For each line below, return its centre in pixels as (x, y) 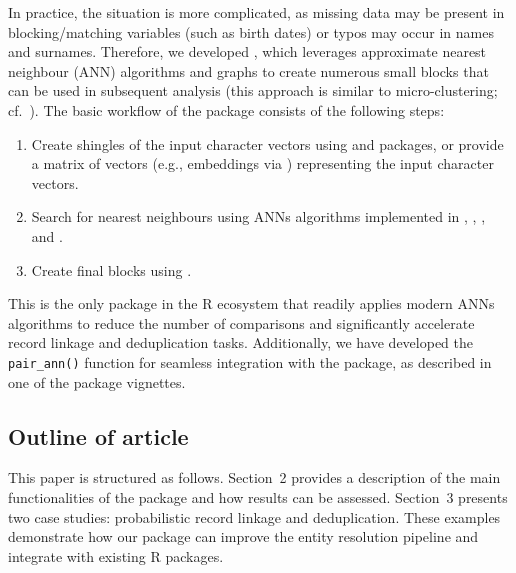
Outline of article (98, 435)
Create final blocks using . (111, 269)
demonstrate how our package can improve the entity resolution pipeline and (243, 536)
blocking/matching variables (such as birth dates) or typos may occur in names (251, 31)
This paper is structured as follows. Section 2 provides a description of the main (254, 477)
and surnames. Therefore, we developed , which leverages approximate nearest (247, 51)
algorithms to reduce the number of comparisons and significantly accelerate (241, 322)
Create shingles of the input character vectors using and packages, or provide (267, 143)
